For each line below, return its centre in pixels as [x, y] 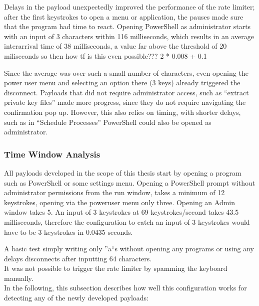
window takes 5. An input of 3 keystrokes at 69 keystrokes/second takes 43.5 [121, 212]
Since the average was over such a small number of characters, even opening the [126, 72]
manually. [19, 278]
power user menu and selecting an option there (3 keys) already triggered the [122, 83]
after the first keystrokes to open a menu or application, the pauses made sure [124, 16]
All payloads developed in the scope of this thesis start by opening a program [123, 172]
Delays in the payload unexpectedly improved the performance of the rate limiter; [129, 7]
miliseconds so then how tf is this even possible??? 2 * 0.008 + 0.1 [105, 55]
